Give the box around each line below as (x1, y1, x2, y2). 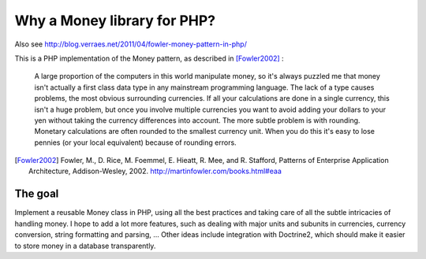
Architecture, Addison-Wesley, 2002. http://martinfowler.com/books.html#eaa (28, 166, 282, 176)
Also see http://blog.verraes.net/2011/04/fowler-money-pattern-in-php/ (14, 39, 248, 49)
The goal (14, 187, 59, 201)
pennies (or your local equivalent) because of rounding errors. (34, 138, 237, 147)
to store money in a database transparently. (14, 241, 156, 250)
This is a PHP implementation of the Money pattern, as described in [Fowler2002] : (14, 54, 284, 63)
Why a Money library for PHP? (14, 12, 216, 29)
